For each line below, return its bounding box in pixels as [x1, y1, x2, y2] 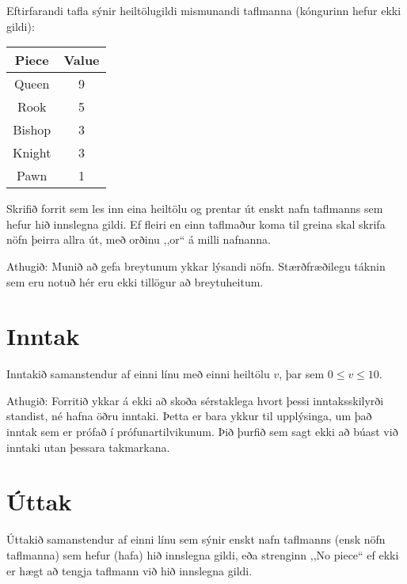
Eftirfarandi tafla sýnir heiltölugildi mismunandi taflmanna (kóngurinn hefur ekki [6, 2, 401, 18]
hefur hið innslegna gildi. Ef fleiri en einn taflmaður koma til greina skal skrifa [6, 215, 386, 232]
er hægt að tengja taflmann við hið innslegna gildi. [6, 562, 253, 578]
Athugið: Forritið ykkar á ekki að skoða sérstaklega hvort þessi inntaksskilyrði [6, 392, 384, 408]
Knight [13, 143, 51, 162]
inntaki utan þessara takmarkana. [6, 438, 170, 455]
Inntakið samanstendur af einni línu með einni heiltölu [6, 366, 270, 382]
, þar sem [279, 366, 325, 382]
